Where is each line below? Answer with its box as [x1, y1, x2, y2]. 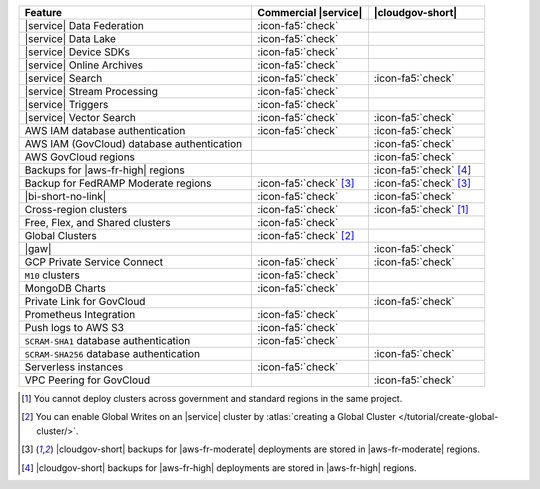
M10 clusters [24, 268, 80, 282]
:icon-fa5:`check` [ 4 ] [373, 163, 472, 177]
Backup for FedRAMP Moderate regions [24, 176, 212, 190]
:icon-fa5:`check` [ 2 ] [257, 229, 355, 242]
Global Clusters [24, 229, 97, 242]
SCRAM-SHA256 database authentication [24, 347, 200, 360]
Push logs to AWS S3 [24, 321, 125, 334]
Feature [24, 6, 63, 19]
